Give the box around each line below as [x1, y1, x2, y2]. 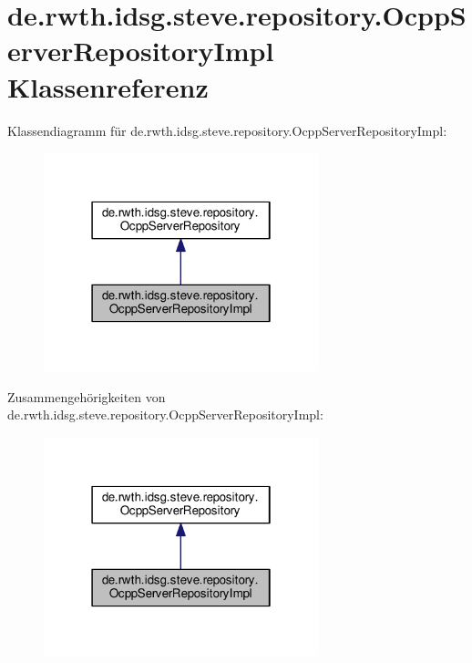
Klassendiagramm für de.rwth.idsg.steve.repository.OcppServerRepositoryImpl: [7, 120, 447, 140]
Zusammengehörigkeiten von [7, 387, 166, 406]
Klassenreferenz [7, 67, 209, 105]
